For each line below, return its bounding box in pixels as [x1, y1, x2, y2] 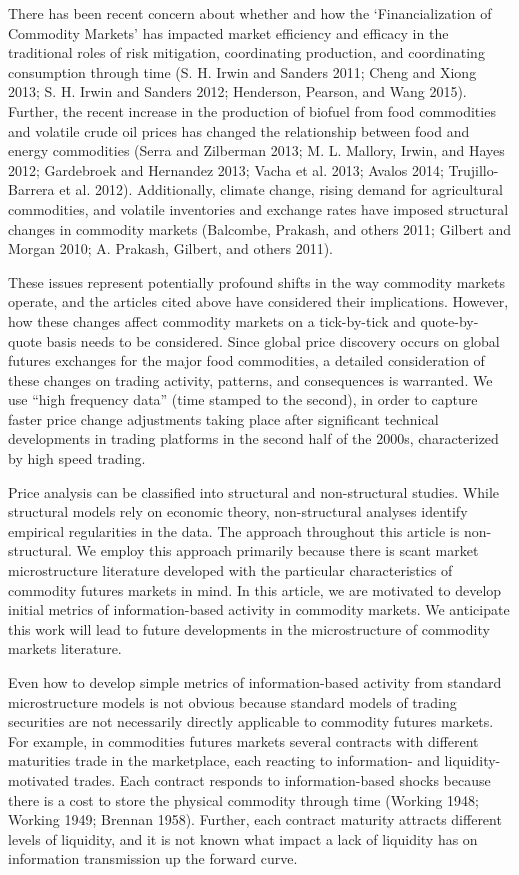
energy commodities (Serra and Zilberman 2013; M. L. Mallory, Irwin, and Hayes [8, 140, 505, 161]
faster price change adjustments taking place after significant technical [8, 408, 439, 429]
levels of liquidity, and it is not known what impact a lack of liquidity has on [8, 828, 478, 849]
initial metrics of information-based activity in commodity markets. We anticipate [8, 599, 510, 620]
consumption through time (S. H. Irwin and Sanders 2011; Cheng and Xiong [8, 61, 477, 82]
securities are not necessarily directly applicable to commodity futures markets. [8, 711, 494, 732]
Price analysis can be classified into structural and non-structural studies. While [8, 481, 500, 502]
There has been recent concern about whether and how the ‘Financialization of [8, 3, 492, 23]
